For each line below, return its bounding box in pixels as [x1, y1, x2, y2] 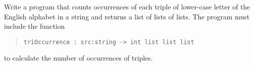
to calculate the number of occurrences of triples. [4, 53, 153, 63]
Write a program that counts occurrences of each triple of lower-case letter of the [4, 1, 250, 11]
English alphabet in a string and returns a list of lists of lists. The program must [4, 11, 250, 21]
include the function [4, 21, 65, 31]
